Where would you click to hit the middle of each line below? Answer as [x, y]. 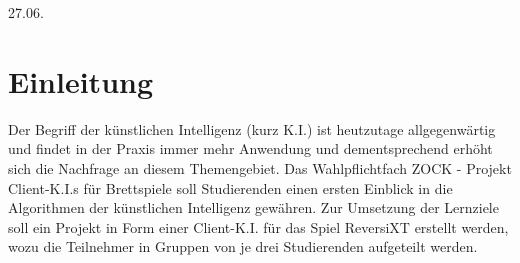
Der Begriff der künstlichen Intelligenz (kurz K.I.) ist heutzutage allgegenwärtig [252, 128]
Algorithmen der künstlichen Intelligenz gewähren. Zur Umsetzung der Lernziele [253, 207]
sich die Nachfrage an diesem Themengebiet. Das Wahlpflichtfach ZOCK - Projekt [260, 167]
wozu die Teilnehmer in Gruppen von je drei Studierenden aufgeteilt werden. [243, 246]
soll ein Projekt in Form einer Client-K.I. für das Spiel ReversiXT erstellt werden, [258, 226]
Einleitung [81, 80]
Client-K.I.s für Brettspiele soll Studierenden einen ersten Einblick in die [230, 187]
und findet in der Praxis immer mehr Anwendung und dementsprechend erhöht [250, 148]
